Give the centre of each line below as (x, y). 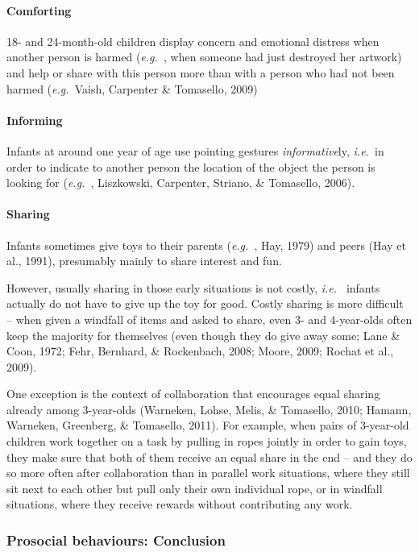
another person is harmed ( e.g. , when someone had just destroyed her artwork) (204, 57)
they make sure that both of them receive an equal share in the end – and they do (209, 457)
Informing (35, 120)
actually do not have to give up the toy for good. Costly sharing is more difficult (205, 303)
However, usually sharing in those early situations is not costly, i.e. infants (193, 287)
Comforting (39, 10)
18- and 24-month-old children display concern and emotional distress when (193, 41)
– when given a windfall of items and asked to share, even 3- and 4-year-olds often (209, 319)
